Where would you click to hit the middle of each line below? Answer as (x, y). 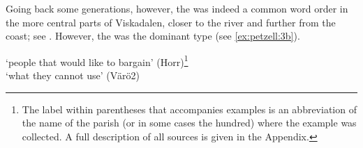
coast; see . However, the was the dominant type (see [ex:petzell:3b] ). (153, 36)
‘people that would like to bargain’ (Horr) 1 (97, 60)
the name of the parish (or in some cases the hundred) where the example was (189, 123)
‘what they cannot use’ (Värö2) (73, 75)
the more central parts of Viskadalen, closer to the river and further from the (171, 22)
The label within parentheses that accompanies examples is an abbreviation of (189, 109)
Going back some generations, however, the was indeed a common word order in (177, 8)
